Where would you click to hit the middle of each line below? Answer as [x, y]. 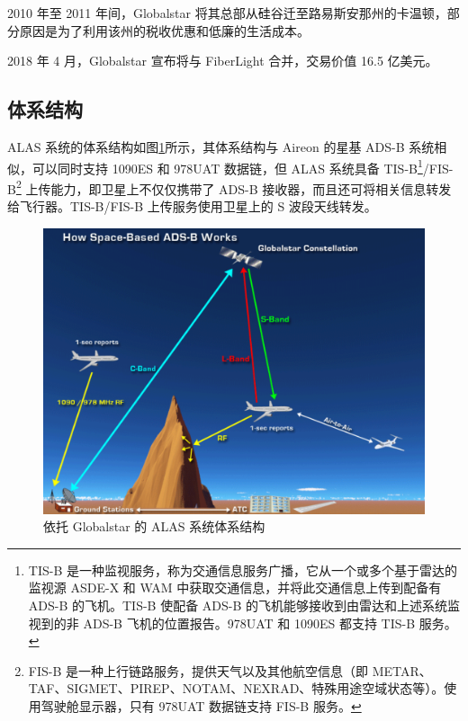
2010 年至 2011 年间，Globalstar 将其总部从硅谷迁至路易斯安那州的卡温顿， [227, 13]
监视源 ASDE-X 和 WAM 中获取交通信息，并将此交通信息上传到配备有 [235, 587]
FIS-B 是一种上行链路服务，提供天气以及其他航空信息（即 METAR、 [230, 670]
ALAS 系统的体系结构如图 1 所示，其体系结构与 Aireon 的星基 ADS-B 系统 [221, 146]
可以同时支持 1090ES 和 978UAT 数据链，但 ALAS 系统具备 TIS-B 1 [227, 166]
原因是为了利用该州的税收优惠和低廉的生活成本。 [164, 30]
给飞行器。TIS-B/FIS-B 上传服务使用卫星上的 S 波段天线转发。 [192, 206]
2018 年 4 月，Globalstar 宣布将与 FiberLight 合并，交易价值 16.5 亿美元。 [223, 61]
